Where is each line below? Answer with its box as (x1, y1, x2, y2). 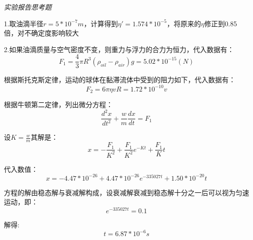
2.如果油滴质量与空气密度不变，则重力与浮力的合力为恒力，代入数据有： (4, 44, 234, 54)
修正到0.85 (204, 18, 237, 28)
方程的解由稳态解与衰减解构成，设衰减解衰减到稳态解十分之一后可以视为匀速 (4, 187, 249, 197)
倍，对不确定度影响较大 (4, 28, 79, 38)
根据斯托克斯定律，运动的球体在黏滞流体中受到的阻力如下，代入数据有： (4, 74, 235, 85)
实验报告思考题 (4, 2, 52, 12)
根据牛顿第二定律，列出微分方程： (4, 99, 113, 109)
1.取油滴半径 (4, 18, 43, 28)
